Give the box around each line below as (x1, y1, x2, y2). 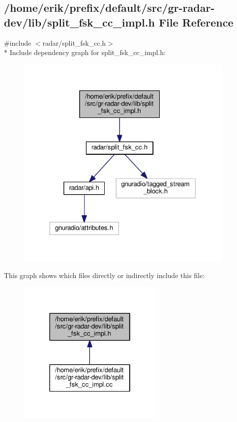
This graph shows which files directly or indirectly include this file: (4, 270, 205, 280)
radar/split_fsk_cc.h (42, 37, 106, 48)
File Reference (158, 14, 234, 29)
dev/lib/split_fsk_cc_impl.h (4, 14, 155, 29)
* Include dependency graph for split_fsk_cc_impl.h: (4, 47, 166, 57)
